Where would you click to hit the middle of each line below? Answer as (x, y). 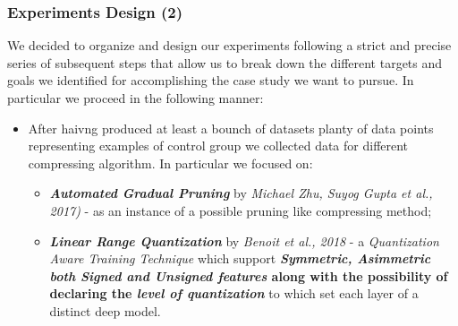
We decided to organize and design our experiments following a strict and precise (229, 45)
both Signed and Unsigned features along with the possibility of (249, 275)
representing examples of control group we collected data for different (218, 146)
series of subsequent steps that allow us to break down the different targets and (225, 62)
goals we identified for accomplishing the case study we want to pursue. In (211, 80)
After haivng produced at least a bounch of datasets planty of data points (231, 128)
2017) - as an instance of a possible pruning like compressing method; (241, 210)
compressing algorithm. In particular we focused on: (170, 163)
